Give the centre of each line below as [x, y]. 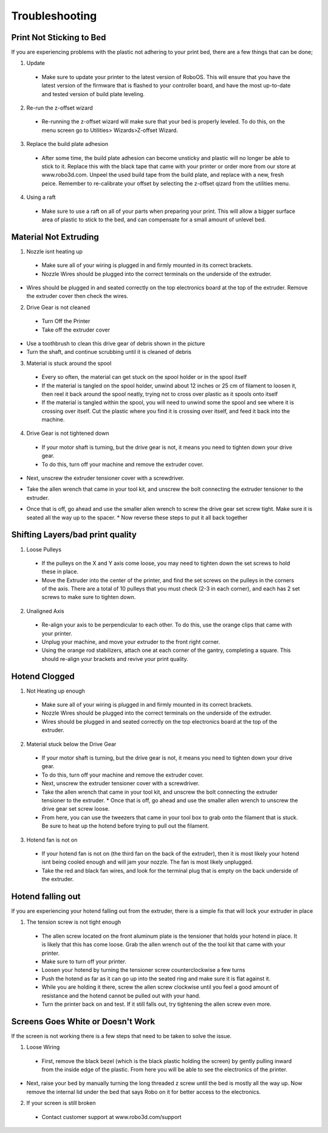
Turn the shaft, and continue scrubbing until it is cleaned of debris [109, 352]
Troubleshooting [54, 16]
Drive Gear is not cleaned [58, 307]
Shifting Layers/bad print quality [74, 535]
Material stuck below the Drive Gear [71, 744]
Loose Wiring [43, 1047]
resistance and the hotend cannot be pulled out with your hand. [121, 996]
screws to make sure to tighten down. [89, 597]
